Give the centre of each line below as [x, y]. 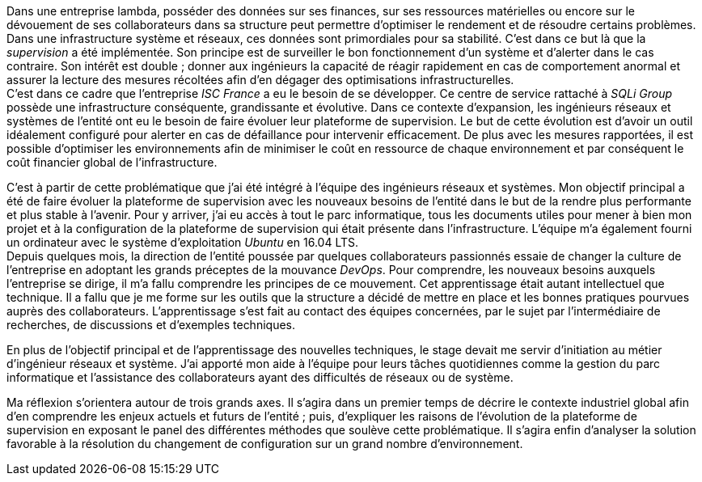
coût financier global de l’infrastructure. [112, 162]
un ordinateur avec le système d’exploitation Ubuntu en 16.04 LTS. [182, 242]
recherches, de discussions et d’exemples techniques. [151, 325]
